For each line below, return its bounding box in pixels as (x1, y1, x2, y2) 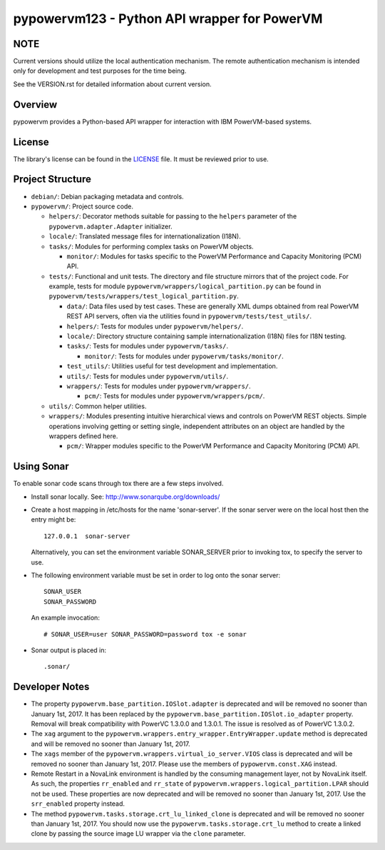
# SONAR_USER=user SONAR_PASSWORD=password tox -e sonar (43, 630, 247, 638)
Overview (13, 98, 58, 111)
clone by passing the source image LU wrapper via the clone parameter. (31, 829, 246, 838)
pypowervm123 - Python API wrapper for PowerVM (13, 11, 323, 26)
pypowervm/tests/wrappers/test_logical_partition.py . (48, 292, 239, 300)
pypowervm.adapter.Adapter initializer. (48, 222, 173, 231)
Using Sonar (13, 460, 69, 472)
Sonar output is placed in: (31, 646, 107, 654)
